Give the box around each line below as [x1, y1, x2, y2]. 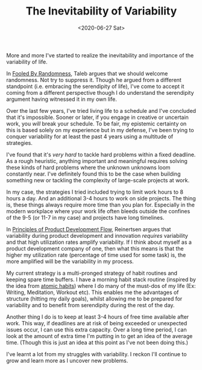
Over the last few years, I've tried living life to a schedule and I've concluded [6, 107, 197, 114]
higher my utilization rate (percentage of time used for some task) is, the [6, 251, 186, 258]
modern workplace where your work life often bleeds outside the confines [6, 207, 191, 215]
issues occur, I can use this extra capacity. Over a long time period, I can [6, 326, 187, 333]
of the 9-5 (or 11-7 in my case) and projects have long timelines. [6, 214, 165, 221]
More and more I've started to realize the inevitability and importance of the [6, 51, 194, 59]
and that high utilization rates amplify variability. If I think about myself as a [6, 238, 192, 246]
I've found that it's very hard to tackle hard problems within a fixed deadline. [6, 151, 196, 158]
